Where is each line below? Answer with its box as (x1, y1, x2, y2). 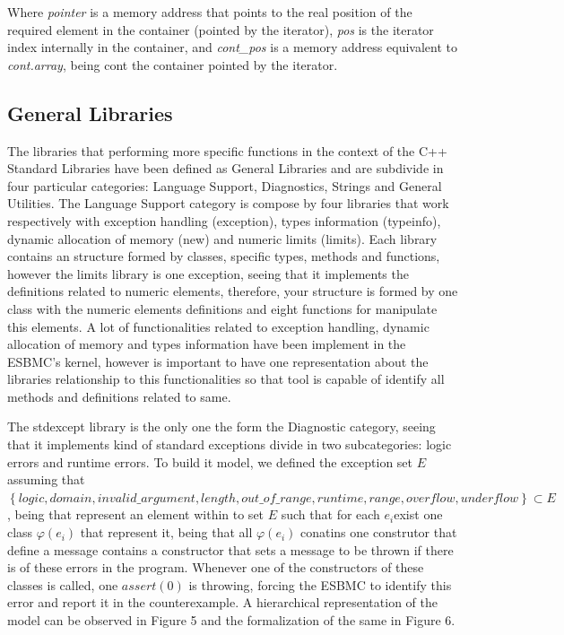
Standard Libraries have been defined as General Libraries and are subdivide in (7, 159, 444, 178)
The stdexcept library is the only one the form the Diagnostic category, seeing (7, 417, 436, 436)
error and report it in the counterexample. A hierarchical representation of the (7, 593, 438, 612)
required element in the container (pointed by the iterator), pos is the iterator (7, 20, 434, 39)
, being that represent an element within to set (7, 505, 265, 524)
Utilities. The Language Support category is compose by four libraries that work (7, 194, 449, 213)
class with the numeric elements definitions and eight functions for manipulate (7, 299, 438, 317)
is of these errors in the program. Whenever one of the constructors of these (7, 558, 424, 577)
